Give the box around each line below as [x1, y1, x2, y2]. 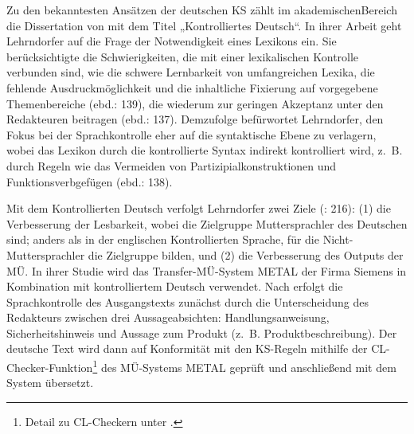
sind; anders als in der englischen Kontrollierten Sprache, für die [6, 231, 319, 248]
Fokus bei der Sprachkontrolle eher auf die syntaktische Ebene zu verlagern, [6, 126, 377, 143]
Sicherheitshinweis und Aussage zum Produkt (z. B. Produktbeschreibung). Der [6, 324, 397, 341]
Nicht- [322, 231, 353, 248]
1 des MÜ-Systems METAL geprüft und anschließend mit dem [92, 357, 396, 375]
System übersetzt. [6, 374, 94, 391]
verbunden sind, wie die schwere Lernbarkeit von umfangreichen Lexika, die [6, 64, 375, 80]
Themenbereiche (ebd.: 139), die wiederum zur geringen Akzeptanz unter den [6, 95, 384, 111]
